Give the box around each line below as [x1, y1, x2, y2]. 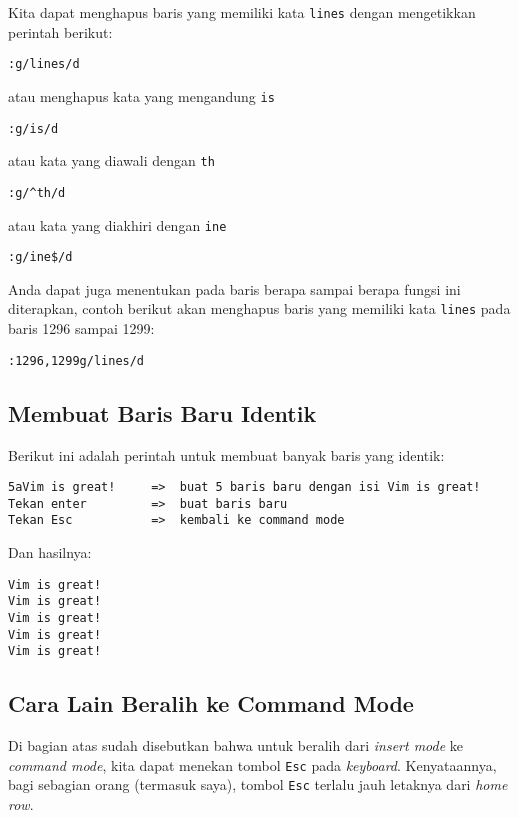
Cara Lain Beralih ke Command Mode [8, 688, 414, 719]
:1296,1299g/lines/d [8, 353, 145, 368]
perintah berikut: [8, 21, 113, 42]
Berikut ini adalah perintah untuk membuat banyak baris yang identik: [8, 444, 445, 465]
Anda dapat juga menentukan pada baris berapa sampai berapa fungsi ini [8, 278, 461, 299]
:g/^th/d [8, 185, 66, 200]
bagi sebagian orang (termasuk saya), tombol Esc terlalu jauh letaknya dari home [8, 774, 508, 795]
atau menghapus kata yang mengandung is [8, 85, 275, 106]
